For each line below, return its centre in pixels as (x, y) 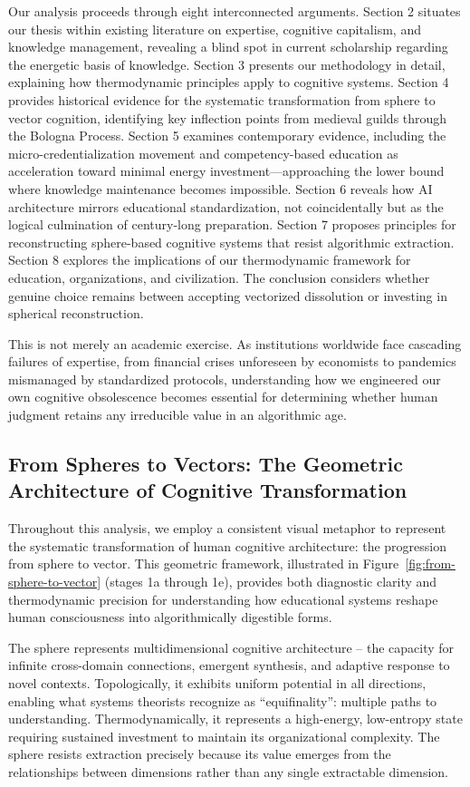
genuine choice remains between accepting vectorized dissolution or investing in (228, 295)
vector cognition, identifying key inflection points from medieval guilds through (228, 117)
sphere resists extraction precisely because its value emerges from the (200, 754)
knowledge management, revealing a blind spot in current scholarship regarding (228, 47)
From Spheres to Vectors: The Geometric (206, 464)
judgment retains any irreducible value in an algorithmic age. (177, 415)
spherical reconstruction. (76, 313)
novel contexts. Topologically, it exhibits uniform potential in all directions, (217, 683)
